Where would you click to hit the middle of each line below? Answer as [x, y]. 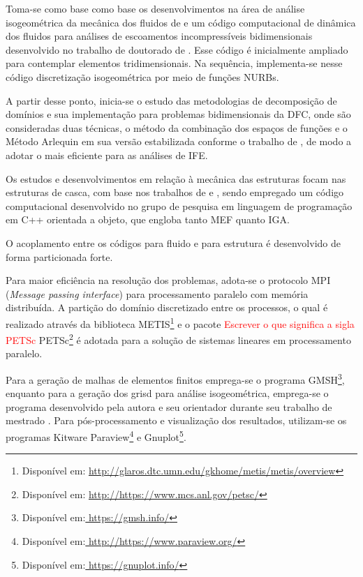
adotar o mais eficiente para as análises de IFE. [107, 155]
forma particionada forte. [59, 256]
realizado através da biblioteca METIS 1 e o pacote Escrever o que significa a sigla [180, 322]
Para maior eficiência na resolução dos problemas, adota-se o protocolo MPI [168, 280]
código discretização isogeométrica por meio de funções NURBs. [142, 76]
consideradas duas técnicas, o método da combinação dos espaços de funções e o [177, 127]
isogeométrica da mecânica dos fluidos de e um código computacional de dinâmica [181, 22]
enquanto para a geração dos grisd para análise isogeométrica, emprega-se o [167, 393]
